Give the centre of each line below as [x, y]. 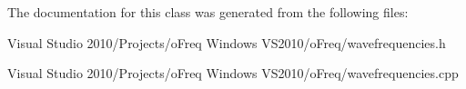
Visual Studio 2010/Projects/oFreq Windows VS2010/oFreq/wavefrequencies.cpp [233, 73]
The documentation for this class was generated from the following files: [208, 12]
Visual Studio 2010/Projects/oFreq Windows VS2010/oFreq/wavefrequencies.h [227, 42]
